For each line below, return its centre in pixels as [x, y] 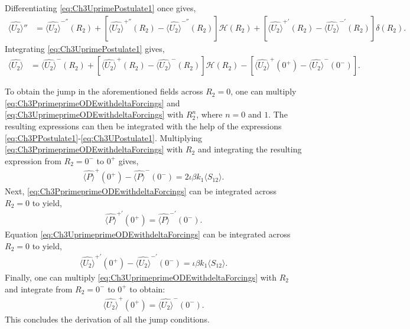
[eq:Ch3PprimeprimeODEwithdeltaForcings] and [92, 102]
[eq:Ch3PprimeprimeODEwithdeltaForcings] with [94, 149]
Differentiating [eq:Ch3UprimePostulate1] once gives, [100, 8]
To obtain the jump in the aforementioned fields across [104, 91]
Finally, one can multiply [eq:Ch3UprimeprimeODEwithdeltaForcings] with [141, 277]
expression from [33, 160]
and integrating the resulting [250, 149]
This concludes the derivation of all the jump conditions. [107, 319]
